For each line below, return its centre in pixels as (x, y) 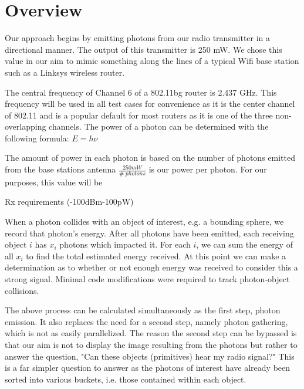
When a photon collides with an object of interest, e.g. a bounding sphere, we (144, 221)
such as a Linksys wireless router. (65, 72)
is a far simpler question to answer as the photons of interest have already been (148, 368)
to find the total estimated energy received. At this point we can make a (156, 256)
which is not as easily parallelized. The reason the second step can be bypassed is (151, 333)
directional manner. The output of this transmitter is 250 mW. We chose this (143, 49)
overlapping (26, 126)
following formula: (37, 138)
